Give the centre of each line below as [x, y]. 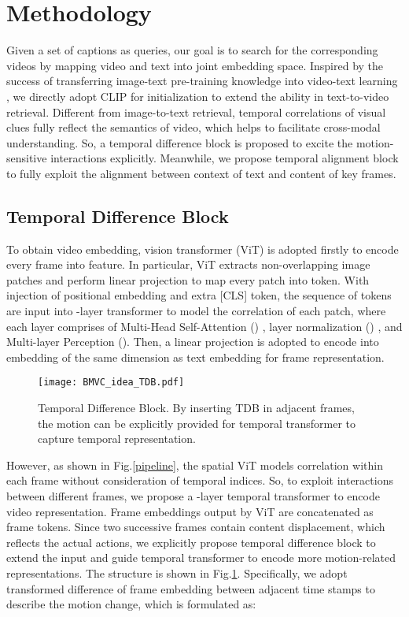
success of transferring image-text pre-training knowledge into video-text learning [202, 81]
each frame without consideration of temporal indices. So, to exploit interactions [200, 480]
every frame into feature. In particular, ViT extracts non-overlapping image [188, 264]
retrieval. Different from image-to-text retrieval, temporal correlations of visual [196, 112]
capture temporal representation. [117, 439]
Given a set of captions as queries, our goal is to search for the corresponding [192, 50]
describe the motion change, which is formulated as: [131, 604]
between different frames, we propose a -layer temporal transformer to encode [193, 496]
